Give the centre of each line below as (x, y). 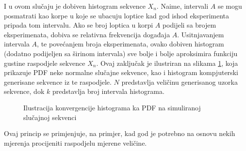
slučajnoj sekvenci (50, 117)
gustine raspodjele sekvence (45, 63)
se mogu (230, 6)
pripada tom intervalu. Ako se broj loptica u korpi (79, 25)
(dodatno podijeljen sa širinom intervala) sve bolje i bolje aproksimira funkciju (121, 53)
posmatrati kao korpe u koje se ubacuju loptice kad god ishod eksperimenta (117, 15)
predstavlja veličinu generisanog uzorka (180, 82)
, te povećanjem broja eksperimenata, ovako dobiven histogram (131, 44)
